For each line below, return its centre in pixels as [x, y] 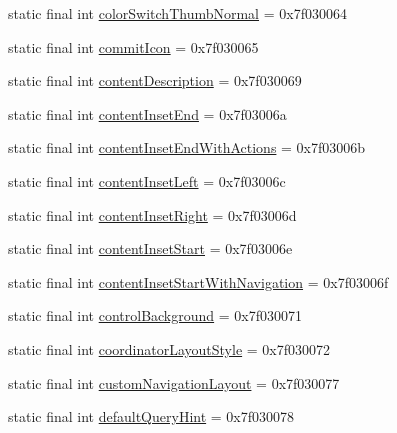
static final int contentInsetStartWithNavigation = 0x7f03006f [198, 281]
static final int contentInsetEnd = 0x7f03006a [147, 113]
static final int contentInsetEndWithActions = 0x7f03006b [187, 147]
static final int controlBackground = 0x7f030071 [155, 315]
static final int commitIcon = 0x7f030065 [133, 46]
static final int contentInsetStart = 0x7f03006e [150, 248]
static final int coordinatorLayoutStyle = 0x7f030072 [169, 348]
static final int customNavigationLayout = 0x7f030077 [174, 382]
